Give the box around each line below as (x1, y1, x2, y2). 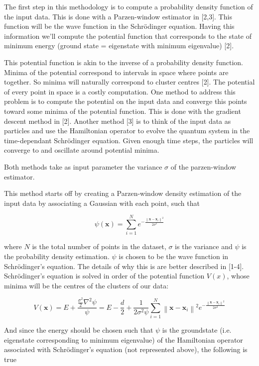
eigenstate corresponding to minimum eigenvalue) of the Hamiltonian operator (4, 334, 243, 345)
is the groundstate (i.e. (162, 325, 232, 335)
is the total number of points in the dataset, (32, 241, 166, 252)
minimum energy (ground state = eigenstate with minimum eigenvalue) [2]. (4, 40, 234, 51)
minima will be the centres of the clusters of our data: (4, 280, 169, 290)
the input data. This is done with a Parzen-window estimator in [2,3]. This (4, 11, 232, 21)
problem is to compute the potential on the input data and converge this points (4, 96, 247, 106)
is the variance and (175, 241, 233, 252)
